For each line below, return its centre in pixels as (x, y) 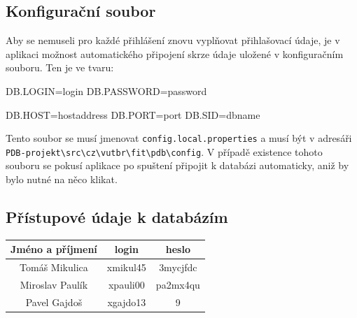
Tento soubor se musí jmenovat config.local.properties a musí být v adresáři (179, 138)
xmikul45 (126, 267)
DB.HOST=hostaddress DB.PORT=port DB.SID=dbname (133, 114)
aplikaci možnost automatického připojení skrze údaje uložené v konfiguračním (175, 53)
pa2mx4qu (178, 285)
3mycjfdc (178, 267)
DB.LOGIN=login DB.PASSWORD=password (106, 91)
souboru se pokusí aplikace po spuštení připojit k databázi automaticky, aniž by (177, 165)
